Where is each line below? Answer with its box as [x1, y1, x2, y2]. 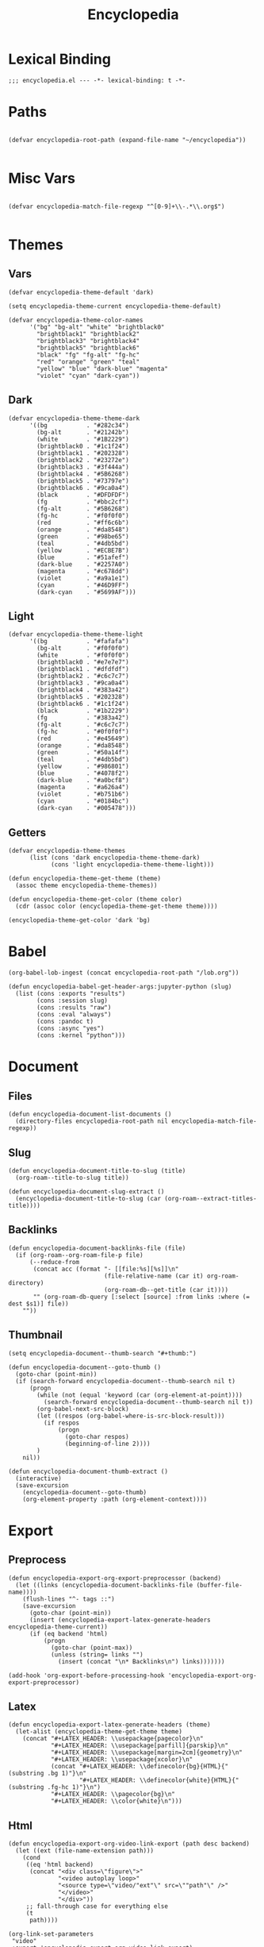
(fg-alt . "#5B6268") [36, 504, 129, 513]
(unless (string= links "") [50, 1650, 144, 1659]
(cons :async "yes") [36, 1024, 105, 1033]
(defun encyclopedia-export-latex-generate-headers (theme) [8, 1721, 212, 1729]
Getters [8, 826, 47, 839]
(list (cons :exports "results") [15, 990, 126, 998]
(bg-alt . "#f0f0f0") [36, 645, 129, 653]
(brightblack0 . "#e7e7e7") [36, 658, 129, 666]
